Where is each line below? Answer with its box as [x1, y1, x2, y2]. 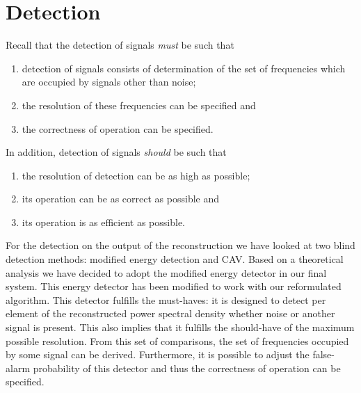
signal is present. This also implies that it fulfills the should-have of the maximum [6, 320, 355, 335]
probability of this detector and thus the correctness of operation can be [33, 360, 341, 375]
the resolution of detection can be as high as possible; [22, 168, 250, 182]
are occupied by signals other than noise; [22, 74, 196, 89]
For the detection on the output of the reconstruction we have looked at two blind [6, 238, 355, 252]
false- [312, 347, 335, 362]
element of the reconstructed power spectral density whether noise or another [6, 306, 335, 321]
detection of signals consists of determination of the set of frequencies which [22, 61, 346, 75]
